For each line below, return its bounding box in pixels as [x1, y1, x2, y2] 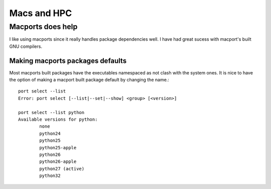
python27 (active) [39, 166, 85, 171]
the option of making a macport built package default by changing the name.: [9, 77, 169, 83]
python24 [39, 131, 61, 136]
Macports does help [9, 22, 78, 31]
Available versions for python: [18, 117, 98, 123]
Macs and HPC [9, 8, 72, 19]
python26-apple [39, 159, 77, 164]
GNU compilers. [9, 43, 43, 49]
